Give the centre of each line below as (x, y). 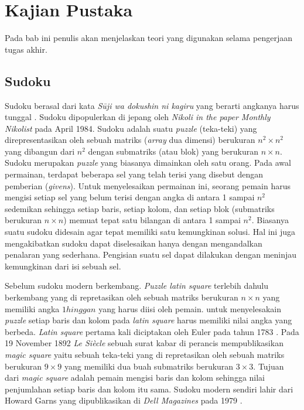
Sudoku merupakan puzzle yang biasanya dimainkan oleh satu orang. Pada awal (148, 163)
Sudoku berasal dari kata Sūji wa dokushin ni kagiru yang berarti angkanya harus (152, 105)
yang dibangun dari (40, 151)
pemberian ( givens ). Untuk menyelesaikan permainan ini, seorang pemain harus (148, 185)
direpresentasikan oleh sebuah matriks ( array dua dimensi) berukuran (130, 140)
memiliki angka (32, 308)
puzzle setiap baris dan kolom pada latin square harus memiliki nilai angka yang (148, 320)
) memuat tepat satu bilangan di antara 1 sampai (152, 220)
